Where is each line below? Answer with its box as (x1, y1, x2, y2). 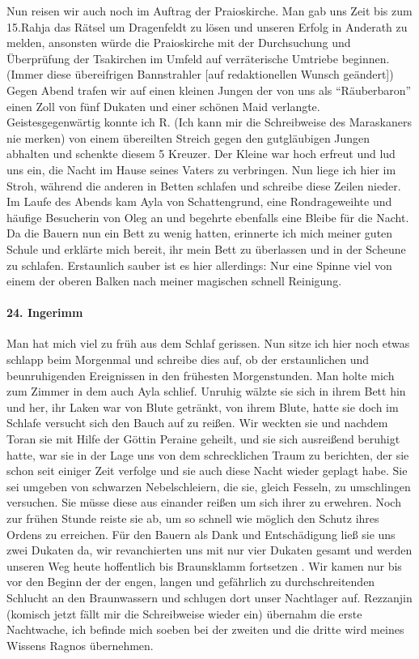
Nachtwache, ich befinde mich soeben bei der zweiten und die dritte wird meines (6, 621, 404, 638)
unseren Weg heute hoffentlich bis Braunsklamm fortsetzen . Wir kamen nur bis (6, 557, 402, 574)
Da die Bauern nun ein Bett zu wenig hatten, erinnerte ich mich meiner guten (6, 225, 393, 242)
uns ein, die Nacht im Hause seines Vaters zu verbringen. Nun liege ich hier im (6, 160, 396, 178)
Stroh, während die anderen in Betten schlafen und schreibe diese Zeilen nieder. (6, 177, 401, 194)
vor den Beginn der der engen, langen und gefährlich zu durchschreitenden (6, 573, 375, 590)
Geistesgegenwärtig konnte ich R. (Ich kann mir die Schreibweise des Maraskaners (6, 113, 413, 131)
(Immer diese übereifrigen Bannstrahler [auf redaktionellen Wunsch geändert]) (6, 66, 394, 83)
